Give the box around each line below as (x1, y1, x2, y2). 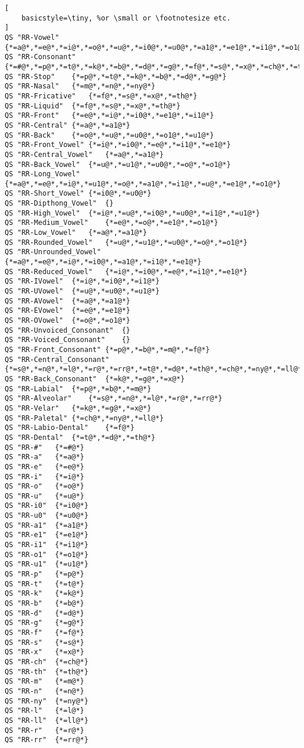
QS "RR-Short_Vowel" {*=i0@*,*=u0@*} (5, 189, 151, 198)
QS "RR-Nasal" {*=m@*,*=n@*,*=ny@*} (5, 82, 156, 91)
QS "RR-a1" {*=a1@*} (5, 521, 89, 530)
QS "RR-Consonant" (5, 53, 76, 62)
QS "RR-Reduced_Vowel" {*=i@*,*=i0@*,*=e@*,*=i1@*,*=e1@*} (5, 267, 248, 276)
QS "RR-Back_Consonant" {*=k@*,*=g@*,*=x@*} (5, 374, 185, 383)
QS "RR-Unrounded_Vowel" (5, 248, 101, 257)
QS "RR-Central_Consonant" (5, 355, 109, 364)
